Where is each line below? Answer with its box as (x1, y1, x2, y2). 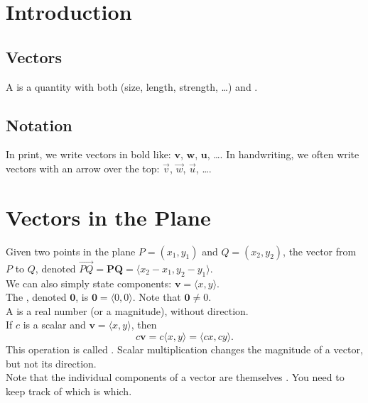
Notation (6, 114, 72, 136)
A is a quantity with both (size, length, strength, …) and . (6, 79, 258, 94)
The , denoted (6, 289, 67, 304)
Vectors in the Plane (6, 202, 211, 231)
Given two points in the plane (6, 243, 136, 258)
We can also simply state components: (6, 275, 172, 290)
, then (131, 317, 157, 332)
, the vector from (283, 243, 357, 258)
